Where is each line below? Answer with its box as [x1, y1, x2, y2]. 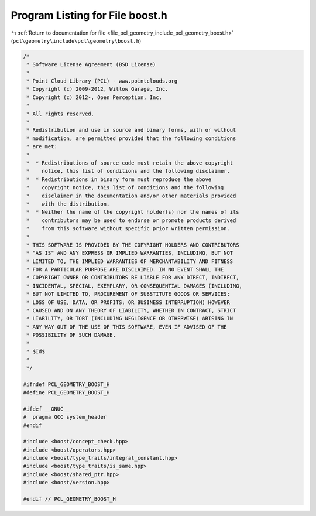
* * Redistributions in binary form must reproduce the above [26, 176, 212, 183]
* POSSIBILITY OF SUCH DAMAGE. [26, 332, 116, 339]
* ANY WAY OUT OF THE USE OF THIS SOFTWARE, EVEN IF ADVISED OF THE [26, 323, 227, 330]
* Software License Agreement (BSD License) [26, 61, 156, 68]
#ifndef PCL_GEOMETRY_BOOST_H [23, 381, 110, 388]
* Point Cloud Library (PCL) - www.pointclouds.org [26, 78, 178, 84]
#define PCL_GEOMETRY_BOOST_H [23, 389, 110, 395]
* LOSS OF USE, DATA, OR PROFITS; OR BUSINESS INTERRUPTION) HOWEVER [26, 299, 231, 306]
